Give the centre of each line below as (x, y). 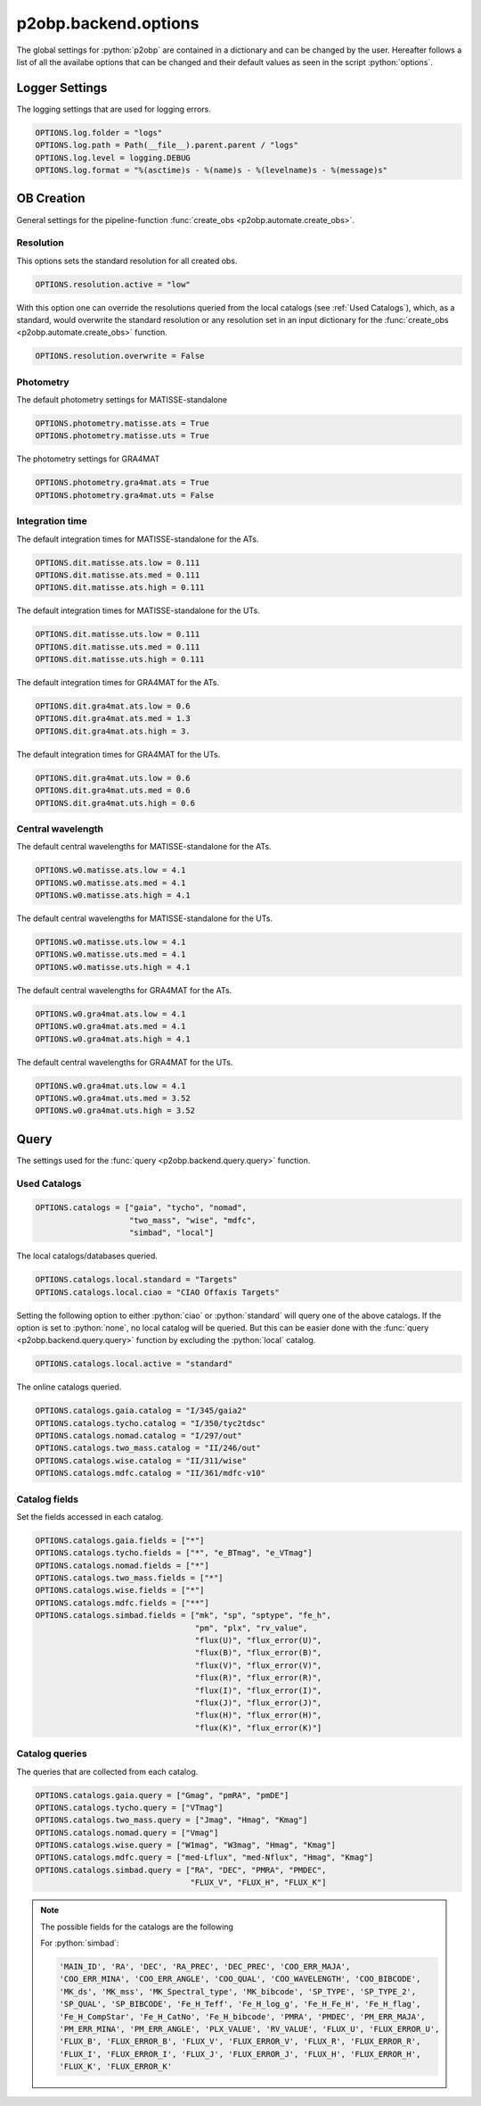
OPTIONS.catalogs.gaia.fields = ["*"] (120, 1540)
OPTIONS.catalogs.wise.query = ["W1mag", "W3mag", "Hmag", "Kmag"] (186, 1845)
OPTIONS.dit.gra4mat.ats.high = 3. (113, 731)
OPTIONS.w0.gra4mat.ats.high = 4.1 (113, 1039)
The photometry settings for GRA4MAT (88, 459)
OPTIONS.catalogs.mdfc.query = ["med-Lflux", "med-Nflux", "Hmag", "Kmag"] (204, 1857)
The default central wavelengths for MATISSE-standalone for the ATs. (144, 847)
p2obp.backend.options (108, 23)
